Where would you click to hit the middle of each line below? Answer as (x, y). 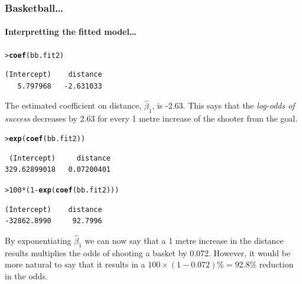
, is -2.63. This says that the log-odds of (223, 105)
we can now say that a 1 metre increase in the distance (184, 240)
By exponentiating (38, 240)
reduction (276, 264)
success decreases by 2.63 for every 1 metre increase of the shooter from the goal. (151, 118)
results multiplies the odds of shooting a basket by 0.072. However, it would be (148, 252)
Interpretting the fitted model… (71, 32)
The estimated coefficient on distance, (73, 105)
